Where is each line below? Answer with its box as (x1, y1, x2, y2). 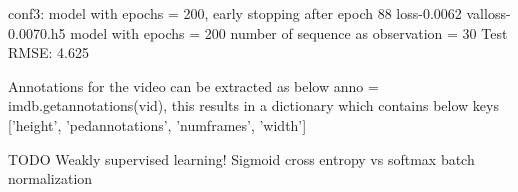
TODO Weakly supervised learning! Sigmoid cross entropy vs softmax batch (8, 148, 475, 169)
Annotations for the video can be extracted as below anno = (8, 75, 379, 96)
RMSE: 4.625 (8, 42, 89, 63)
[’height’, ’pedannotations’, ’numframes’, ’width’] (8, 114, 307, 135)
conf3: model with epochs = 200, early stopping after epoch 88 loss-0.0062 (8, 3, 462, 23)
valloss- (466, 3, 511, 23)
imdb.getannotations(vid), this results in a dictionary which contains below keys (8, 95, 499, 116)
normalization (8, 168, 93, 189)
